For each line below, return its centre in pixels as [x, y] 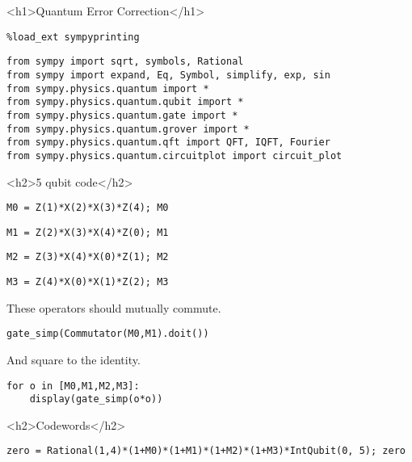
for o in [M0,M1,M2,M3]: [73, 386]
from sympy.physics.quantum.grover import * [128, 129]
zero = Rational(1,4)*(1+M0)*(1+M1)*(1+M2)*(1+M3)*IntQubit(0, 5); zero [206, 451]
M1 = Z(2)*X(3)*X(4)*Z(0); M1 [88, 232]
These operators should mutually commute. [114, 307]
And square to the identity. [74, 359]
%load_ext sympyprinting [73, 37]
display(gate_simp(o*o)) [96, 399]
